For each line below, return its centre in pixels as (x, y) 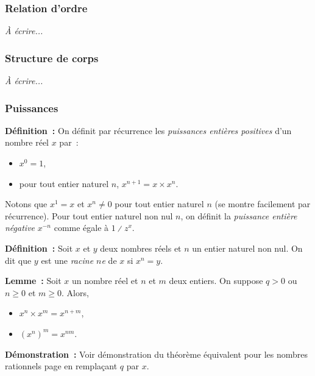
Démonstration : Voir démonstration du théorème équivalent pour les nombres (157, 354)
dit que (18, 260)
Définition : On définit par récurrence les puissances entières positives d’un (148, 130)
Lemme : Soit (33, 281)
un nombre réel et (105, 281)
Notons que (26, 204)
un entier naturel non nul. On (247, 248)
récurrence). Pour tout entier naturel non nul (89, 215)
